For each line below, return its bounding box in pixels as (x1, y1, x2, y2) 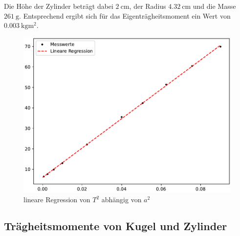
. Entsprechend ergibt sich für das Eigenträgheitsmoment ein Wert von (19, 10, 231, 21)
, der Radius (129, 1, 166, 11)
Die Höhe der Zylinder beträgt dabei (4, 1, 113, 11)
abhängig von (101, 194, 142, 205)
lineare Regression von (23, 194, 90, 205)
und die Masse (193, 1, 236, 11)
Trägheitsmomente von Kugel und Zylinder (4, 218, 227, 234)
